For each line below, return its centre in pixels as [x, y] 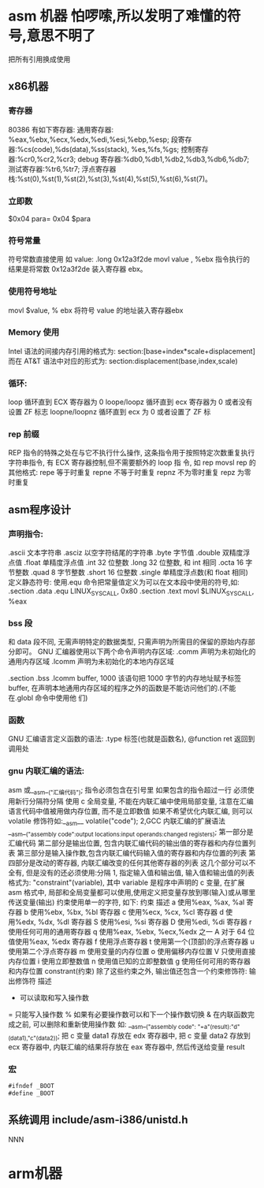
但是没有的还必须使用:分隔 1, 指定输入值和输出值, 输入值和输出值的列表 [140, 873]
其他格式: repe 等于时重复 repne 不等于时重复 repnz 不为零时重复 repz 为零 [130, 473]
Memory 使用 [34, 332]
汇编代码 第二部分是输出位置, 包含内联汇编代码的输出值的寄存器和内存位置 [128, 843]
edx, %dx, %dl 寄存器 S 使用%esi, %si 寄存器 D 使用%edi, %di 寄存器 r [137, 922]
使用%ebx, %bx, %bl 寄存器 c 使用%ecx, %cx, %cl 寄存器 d [127, 912]
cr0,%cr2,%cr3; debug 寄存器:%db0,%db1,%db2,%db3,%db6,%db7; [136, 159]
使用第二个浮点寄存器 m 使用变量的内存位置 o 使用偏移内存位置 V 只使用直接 [132, 952]
